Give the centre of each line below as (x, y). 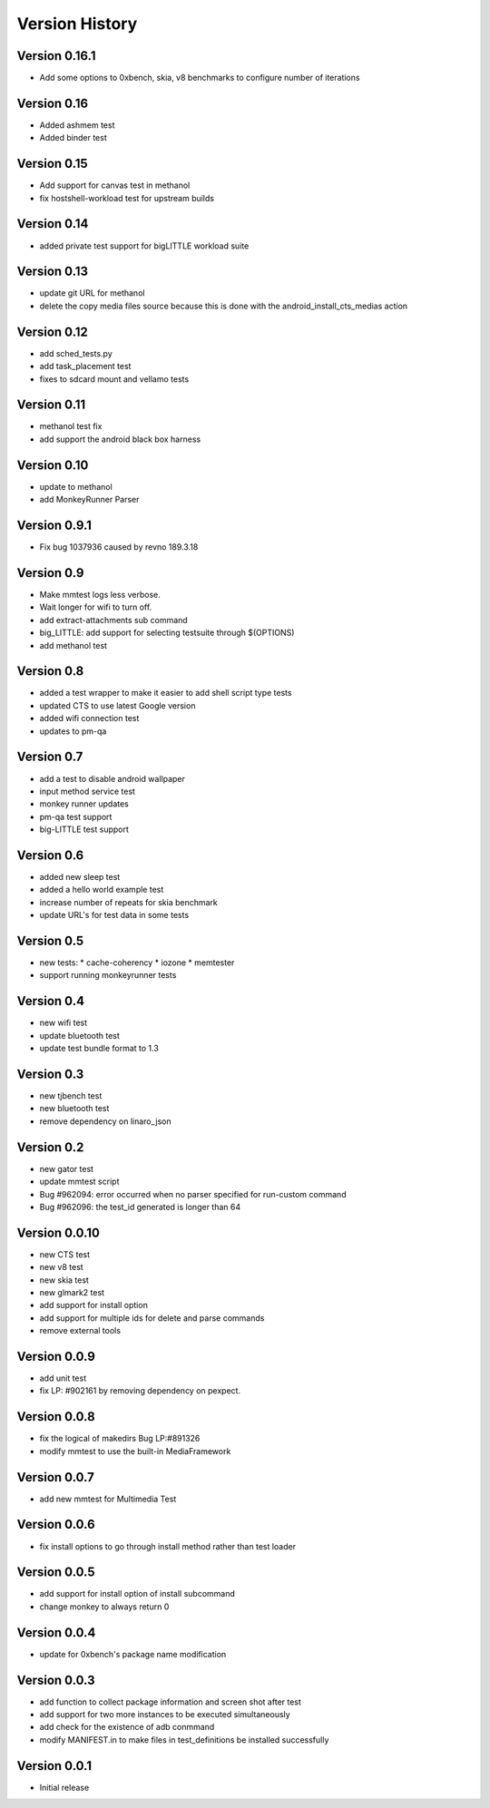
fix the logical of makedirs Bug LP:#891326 (120, 1439)
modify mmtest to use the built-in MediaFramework (135, 1451)
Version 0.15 (52, 164)
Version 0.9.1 (54, 525)
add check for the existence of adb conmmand (127, 1727)
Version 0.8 (50, 671)
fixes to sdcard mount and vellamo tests (114, 379)
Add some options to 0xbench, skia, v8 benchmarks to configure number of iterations (200, 78)
